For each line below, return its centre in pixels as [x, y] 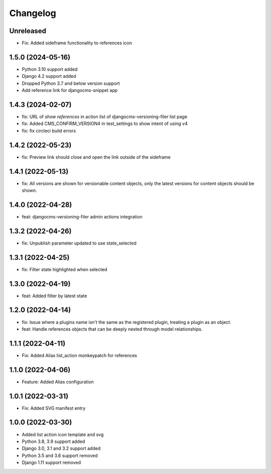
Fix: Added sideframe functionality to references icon [77, 43]
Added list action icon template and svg [63, 434]
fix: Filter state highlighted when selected [64, 269]
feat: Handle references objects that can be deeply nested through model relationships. [112, 329]
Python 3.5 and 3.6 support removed [60, 455]
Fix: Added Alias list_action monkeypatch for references [80, 355]
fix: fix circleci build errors [49, 131]
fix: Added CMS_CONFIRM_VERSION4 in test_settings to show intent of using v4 [105, 124]
